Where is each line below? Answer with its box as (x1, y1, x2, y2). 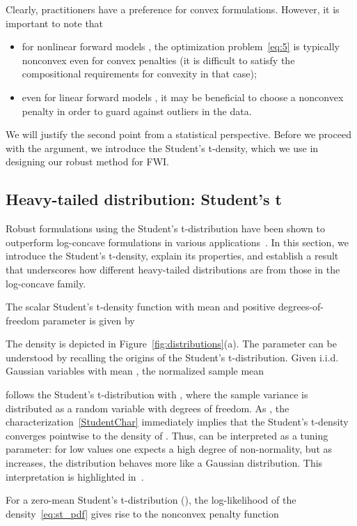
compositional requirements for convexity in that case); (22, 66, 257, 81)
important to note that (6, 15, 104, 30)
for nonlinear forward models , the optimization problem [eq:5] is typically (22, 39, 340, 54)
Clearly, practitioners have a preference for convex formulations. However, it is (6, 2, 340, 16)
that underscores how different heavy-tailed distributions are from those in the (6, 262, 340, 276)
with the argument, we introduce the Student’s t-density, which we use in (6, 140, 319, 155)
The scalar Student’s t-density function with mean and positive (6, 299, 276, 314)
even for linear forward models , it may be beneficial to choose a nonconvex (22, 89, 344, 104)
